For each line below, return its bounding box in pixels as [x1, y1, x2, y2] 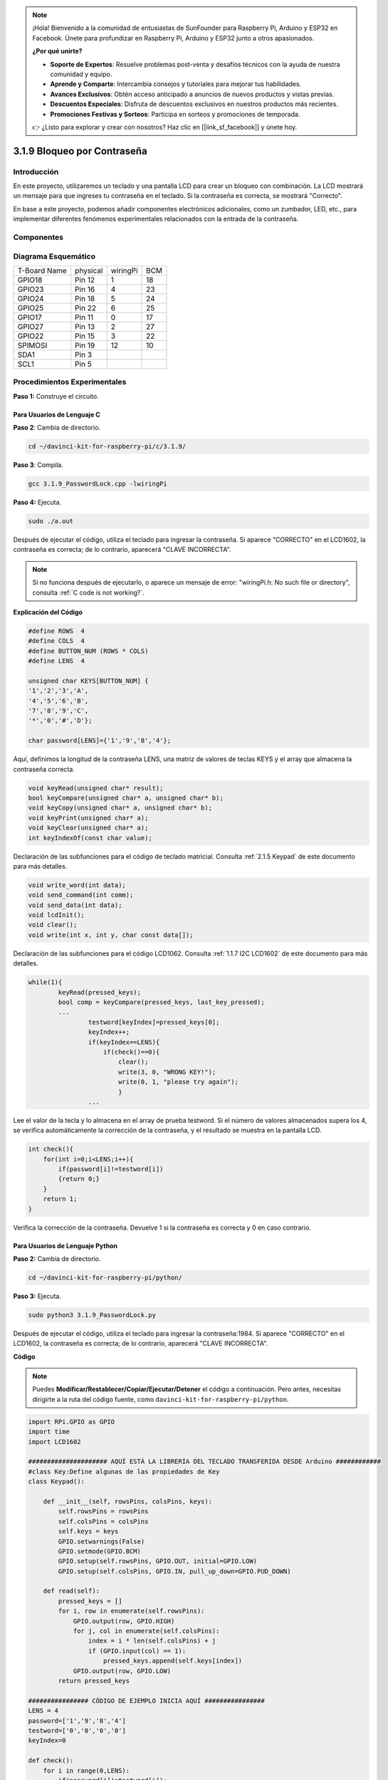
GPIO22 [17, 331, 44, 341]
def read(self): [43, 1587, 100, 1595]
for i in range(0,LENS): [43, 1766, 130, 1774]
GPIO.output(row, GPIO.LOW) [73, 1667, 171, 1675]
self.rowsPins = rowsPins [58, 1507, 149, 1516]
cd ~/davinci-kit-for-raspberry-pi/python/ [28, 1273, 183, 1282]
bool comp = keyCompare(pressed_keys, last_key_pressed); [58, 998, 265, 1006]
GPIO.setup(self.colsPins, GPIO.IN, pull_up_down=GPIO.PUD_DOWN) [58, 1567, 291, 1575]
